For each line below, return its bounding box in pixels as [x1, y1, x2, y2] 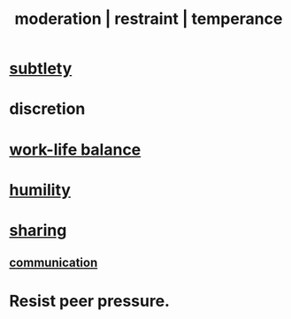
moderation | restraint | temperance [14, 9, 283, 29]
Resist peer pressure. [9, 291, 171, 311]
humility [9, 179, 71, 200]
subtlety [9, 58, 73, 79]
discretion [9, 99, 86, 119]
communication [9, 255, 98, 270]
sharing [9, 220, 67, 240]
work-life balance [9, 140, 142, 159]
